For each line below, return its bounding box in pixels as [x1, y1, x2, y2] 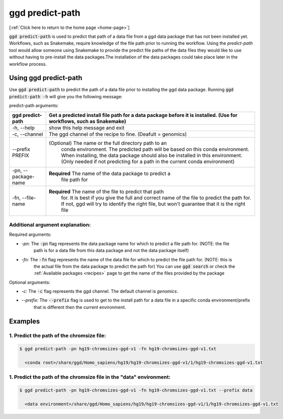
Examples [9, 317, 40, 325]
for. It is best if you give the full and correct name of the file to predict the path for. [61, 194, 252, 201]
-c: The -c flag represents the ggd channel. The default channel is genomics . [21, 288, 178, 294]
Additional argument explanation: [9, 221, 91, 228]
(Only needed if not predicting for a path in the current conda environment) [61, 158, 235, 165]
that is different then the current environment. [33, 304, 126, 310]
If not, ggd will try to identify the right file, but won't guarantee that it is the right [61, 200, 246, 207]
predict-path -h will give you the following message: [9, 93, 123, 99]
